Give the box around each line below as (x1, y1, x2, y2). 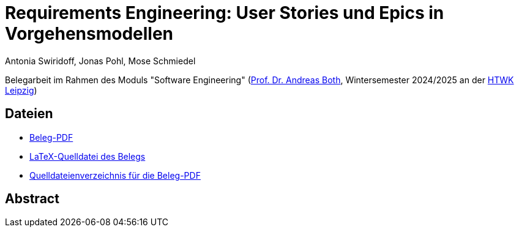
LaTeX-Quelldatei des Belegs (29, 151, 146, 162)
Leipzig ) (5, 84, 37, 95)
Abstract (5, 191, 59, 207)
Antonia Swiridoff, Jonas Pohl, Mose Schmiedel (5, 55, 196, 66)
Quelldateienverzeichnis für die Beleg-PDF (29, 170, 201, 181)
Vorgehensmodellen (5, 23, 174, 44)
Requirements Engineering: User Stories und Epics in (5, 2, 444, 23)
